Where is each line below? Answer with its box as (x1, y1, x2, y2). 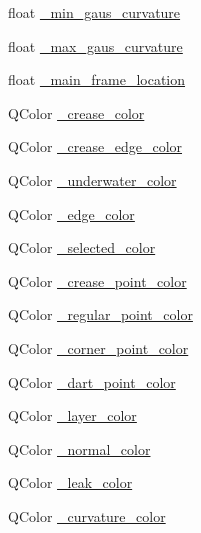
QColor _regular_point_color (8, 304, 193, 325)
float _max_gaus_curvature (8, 35, 183, 56)
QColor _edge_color (8, 203, 135, 224)
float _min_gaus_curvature (8, 2, 181, 22)
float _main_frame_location (8, 69, 186, 90)
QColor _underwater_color (8, 169, 177, 190)
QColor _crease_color (8, 102, 145, 123)
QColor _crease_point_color (8, 270, 187, 291)
